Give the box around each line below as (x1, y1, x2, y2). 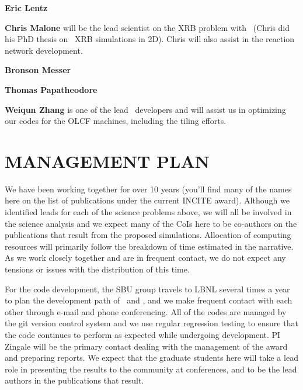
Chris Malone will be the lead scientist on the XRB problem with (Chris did (5, 21, 290, 33)
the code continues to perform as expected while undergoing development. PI (5, 329, 281, 340)
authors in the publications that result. (5, 374, 144, 386)
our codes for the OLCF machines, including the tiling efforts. (5, 115, 227, 127)
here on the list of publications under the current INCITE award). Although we (5, 194, 290, 206)
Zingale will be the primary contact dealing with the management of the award (5, 340, 288, 352)
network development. (5, 44, 83, 56)
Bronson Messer (5, 64, 71, 76)
